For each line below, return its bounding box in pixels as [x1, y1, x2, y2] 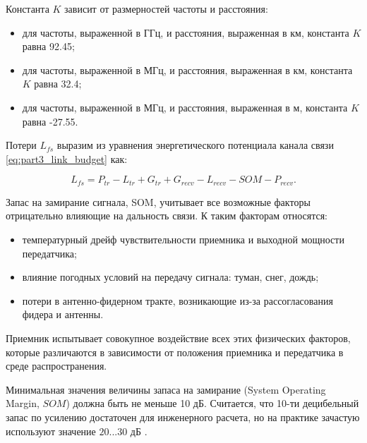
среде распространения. [6, 358, 107, 373]
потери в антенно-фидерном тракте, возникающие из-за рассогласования [22, 293, 333, 308]
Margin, [6, 396, 40, 411]
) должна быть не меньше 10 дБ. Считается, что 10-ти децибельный [66, 396, 359, 411]
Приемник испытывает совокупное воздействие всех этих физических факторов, [6, 330, 351, 345]
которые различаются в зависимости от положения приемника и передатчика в [6, 344, 344, 359]
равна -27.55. [22, 114, 78, 128]
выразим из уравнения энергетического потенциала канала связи [56, 138, 334, 152]
